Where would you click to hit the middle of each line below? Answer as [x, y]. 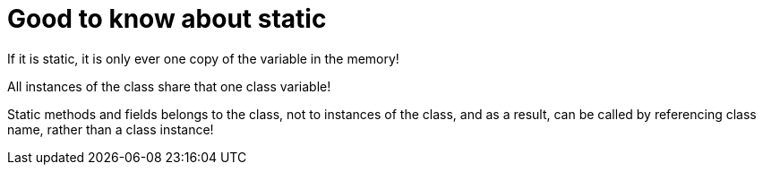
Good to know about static [167, 19]
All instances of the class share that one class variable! [169, 86]
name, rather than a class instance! [111, 129]
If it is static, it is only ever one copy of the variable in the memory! [203, 58]
